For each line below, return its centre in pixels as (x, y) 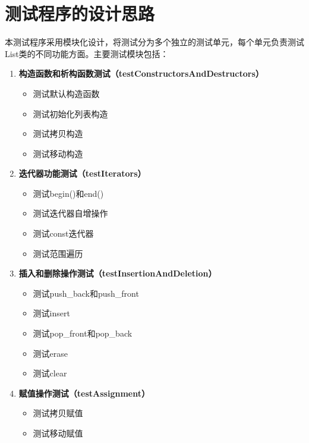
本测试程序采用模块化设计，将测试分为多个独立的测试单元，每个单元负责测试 (154, 42)
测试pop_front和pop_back (83, 333)
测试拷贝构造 (58, 133)
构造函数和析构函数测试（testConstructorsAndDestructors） (141, 73)
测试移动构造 (58, 153)
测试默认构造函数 (66, 93)
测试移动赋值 (58, 433)
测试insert (51, 313)
